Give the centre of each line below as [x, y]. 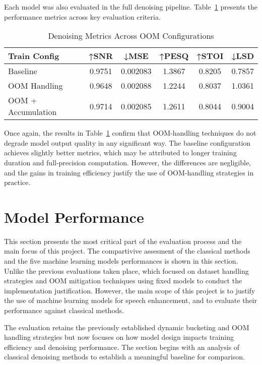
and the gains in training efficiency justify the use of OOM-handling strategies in [129, 172]
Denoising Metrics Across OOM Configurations [131, 36]
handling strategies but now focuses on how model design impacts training [119, 337]
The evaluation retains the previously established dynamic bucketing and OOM [127, 327]
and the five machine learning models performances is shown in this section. [121, 261]
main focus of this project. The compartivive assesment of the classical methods [127, 251]
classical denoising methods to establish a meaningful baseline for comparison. [124, 357]
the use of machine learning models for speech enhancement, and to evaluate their [130, 300]
